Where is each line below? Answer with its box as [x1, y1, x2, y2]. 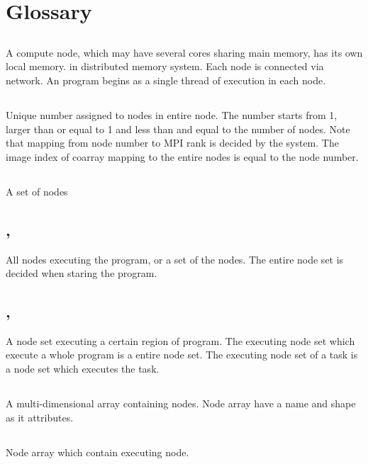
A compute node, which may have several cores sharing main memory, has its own [6, 45, 363, 60]
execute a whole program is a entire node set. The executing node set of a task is [6, 347, 358, 362]
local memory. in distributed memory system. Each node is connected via [6, 59, 324, 74]
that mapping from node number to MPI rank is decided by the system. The [6, 135, 339, 150]
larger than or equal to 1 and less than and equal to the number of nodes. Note [6, 121, 350, 136]
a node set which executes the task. [6, 361, 160, 376]
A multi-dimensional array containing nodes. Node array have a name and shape [6, 396, 356, 411]
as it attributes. [6, 409, 74, 424]
